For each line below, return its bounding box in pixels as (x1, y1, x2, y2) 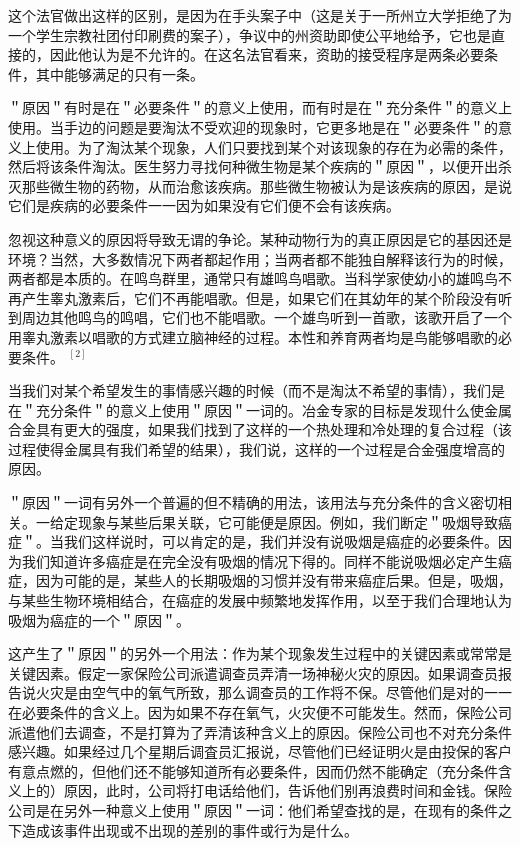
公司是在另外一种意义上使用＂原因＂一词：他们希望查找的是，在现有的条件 (8, 799, 498, 820)
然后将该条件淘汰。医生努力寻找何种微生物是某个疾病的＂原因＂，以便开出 (8, 156, 498, 177)
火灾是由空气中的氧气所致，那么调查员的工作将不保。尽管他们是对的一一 (35, 682, 512, 703)
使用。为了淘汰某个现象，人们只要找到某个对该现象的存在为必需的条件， (35, 136, 512, 157)
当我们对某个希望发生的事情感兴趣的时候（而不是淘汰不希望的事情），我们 (8, 380, 491, 401)
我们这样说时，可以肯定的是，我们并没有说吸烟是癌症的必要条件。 (63, 531, 498, 552)
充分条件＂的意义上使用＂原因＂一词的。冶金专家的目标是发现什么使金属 (35, 399, 512, 420)
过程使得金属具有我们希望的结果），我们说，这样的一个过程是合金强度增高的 (8, 438, 505, 459)
